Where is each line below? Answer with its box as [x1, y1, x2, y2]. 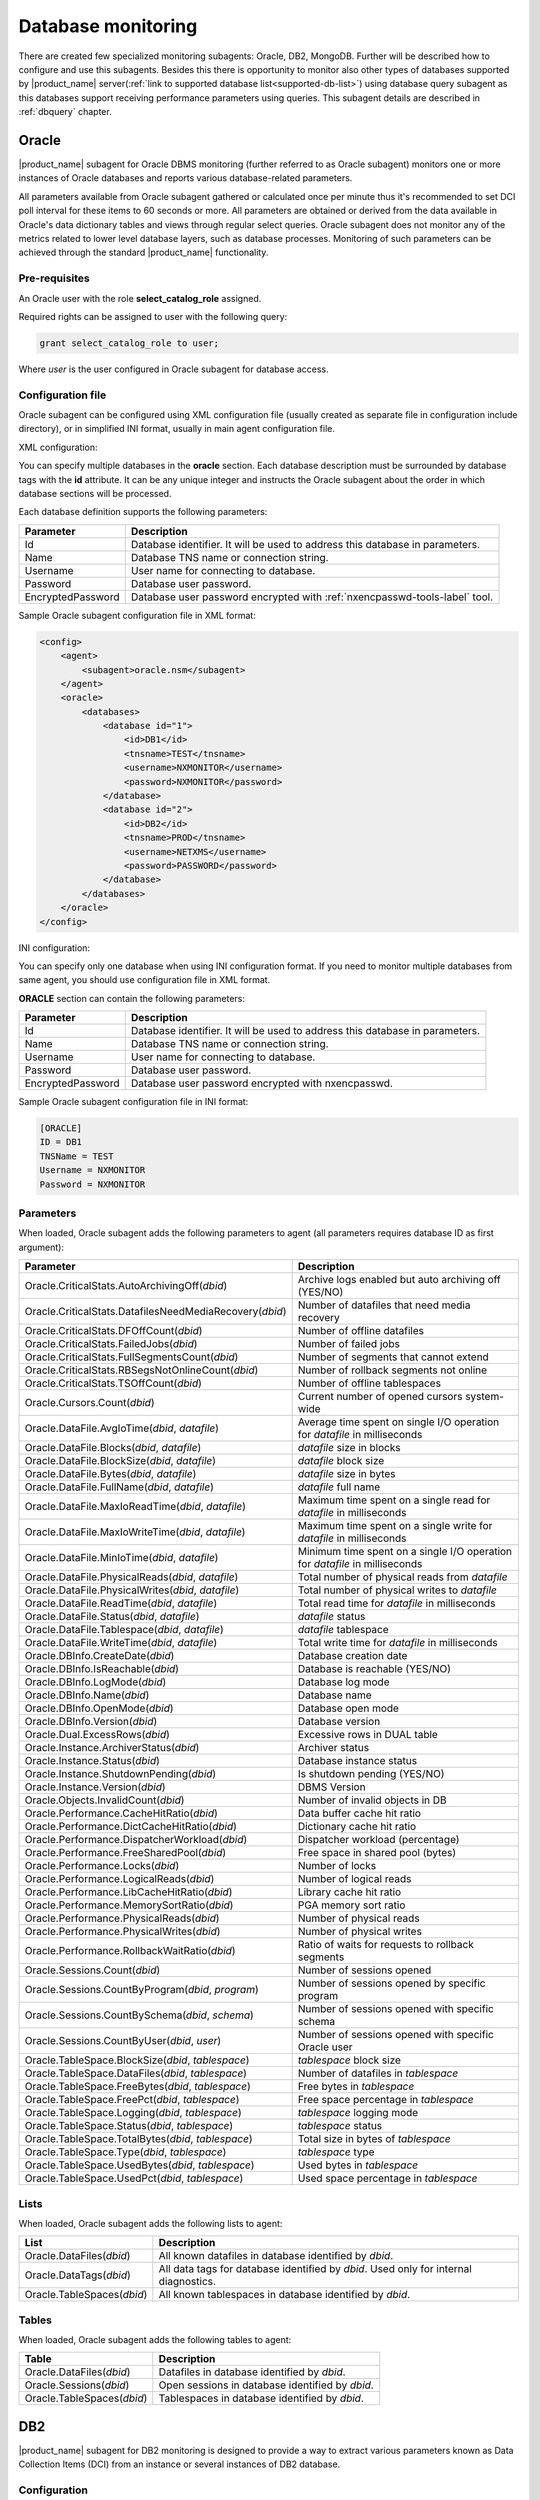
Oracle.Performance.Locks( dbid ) [24, 1859, 180, 1873]
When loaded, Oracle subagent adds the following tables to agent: [18, 2334, 292, 2346]
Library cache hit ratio [297, 1885, 402, 1899]
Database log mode [297, 1675, 390, 1689]
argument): [18, 1241, 65, 1253]
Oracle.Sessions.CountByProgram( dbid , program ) [24, 1983, 259, 1997]
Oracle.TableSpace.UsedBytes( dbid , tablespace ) [24, 2158, 255, 2172]
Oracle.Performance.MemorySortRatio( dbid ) [24, 1898, 234, 1912]
